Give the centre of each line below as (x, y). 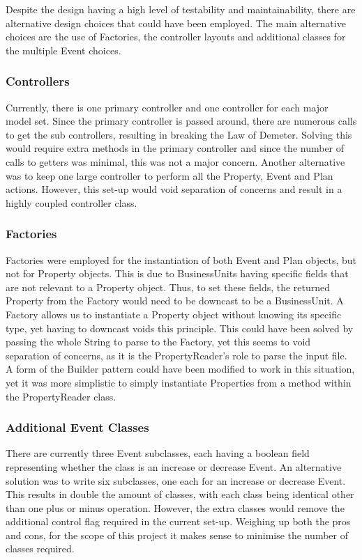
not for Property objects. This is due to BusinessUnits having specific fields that (177, 273)
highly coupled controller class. (71, 202)
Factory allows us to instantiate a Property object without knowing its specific (174, 314)
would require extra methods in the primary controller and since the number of (175, 148)
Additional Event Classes (77, 427)
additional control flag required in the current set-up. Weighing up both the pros (178, 521)
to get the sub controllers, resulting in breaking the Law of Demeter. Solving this (179, 134)
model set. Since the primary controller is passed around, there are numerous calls (181, 121)
